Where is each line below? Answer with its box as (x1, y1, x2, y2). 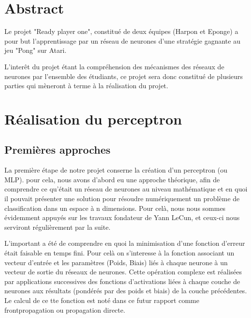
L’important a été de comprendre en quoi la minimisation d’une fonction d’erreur (4, 238, 245, 248)
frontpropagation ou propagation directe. (4, 304, 125, 315)
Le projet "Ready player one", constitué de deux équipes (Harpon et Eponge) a (4, 26, 238, 36)
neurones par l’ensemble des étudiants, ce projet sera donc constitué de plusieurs (4, 71, 243, 81)
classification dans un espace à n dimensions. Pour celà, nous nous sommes (4, 203, 226, 213)
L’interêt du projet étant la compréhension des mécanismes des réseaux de (4, 61, 224, 71)
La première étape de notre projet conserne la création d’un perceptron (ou (4, 165, 228, 175)
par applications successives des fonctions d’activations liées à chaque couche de (4, 276, 240, 286)
